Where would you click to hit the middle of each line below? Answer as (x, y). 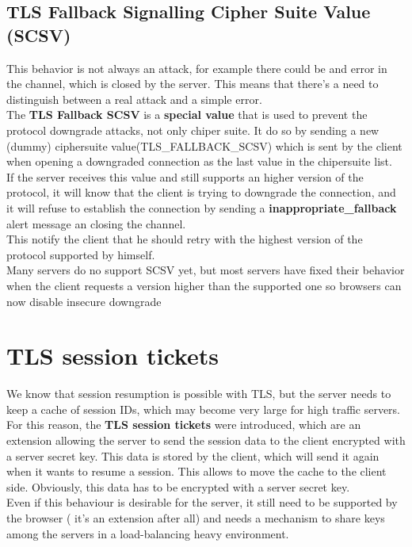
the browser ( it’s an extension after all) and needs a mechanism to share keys (196, 517)
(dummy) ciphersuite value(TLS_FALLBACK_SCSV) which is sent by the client (204, 145)
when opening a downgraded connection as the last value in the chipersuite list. (199, 161)
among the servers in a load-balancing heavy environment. (148, 533)
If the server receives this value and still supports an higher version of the (185, 176)
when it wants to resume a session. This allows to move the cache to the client (196, 471)
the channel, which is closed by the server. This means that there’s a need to (193, 84)
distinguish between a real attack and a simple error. (134, 99)
